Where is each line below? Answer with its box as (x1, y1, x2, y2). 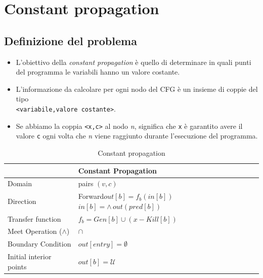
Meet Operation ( (8, 226, 62, 236)
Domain (8, 178, 32, 189)
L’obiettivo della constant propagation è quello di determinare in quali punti (16, 56, 251, 67)
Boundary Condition (8, 238, 71, 249)
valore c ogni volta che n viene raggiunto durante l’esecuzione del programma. (16, 130, 258, 141)
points (8, 261, 27, 271)
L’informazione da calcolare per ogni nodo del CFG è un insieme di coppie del (16, 83, 258, 94)
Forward (78, 191, 104, 201)
